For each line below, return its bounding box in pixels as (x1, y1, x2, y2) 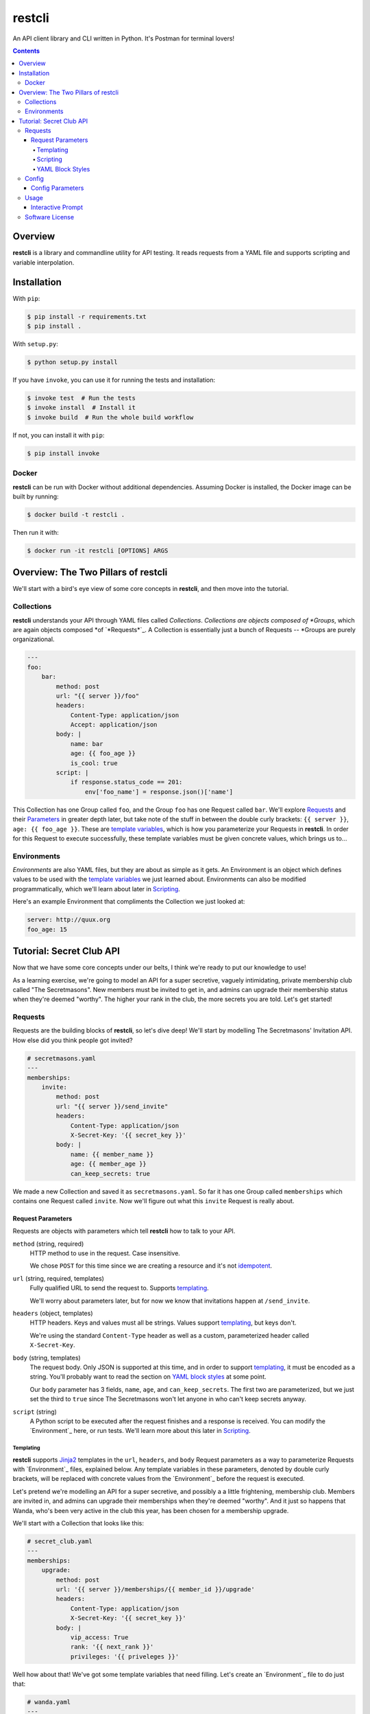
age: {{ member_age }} (70, 1160, 147, 1168)
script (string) (12, 1408, 58, 1416)
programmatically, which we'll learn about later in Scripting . (12, 884, 181, 893)
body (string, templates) (12, 1353, 82, 1362)
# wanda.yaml (27, 1698, 71, 1706)
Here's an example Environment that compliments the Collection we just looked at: (12, 897, 245, 906)
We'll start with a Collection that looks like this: (12, 1519, 144, 1528)
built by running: (12, 492, 59, 500)
